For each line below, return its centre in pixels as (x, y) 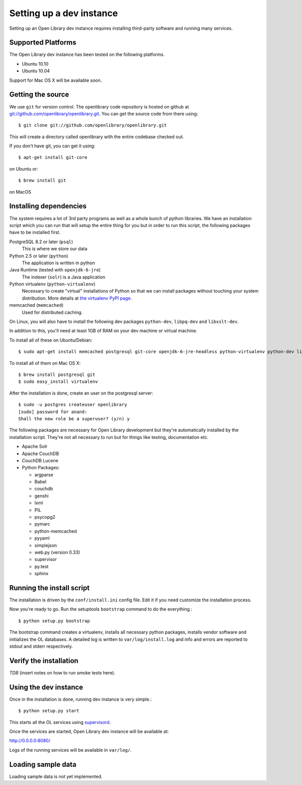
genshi (42, 496)
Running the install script (50, 588)
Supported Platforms (43, 43)
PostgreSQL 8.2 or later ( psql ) (41, 242)
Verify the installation (44, 661)
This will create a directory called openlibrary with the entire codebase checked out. (97, 137)
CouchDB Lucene (40, 460)
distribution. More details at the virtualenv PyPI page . (77, 298)
